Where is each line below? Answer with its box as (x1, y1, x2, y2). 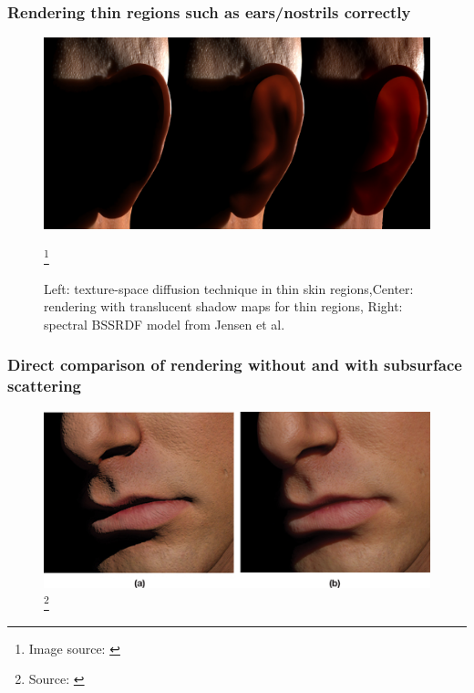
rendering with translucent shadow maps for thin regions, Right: (44, 297, 403, 316)
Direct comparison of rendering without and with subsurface (7, 353, 462, 376)
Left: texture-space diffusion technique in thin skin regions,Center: (44, 278, 414, 298)
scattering (7, 374, 82, 397)
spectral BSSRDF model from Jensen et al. (44, 314, 285, 333)
